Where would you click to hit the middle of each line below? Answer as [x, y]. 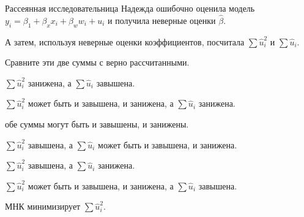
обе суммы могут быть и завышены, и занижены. [97, 124]
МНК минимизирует [43, 206]
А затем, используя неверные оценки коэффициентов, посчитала [125, 41]
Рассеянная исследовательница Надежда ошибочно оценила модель [130, 8]
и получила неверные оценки [162, 20]
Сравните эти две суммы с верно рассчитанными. [97, 62]
